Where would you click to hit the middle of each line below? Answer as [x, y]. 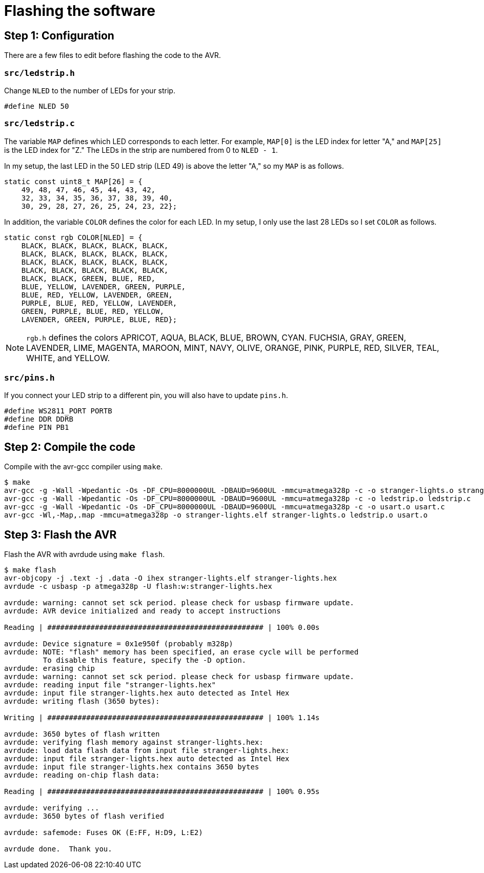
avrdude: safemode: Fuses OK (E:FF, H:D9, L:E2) [104, 833]
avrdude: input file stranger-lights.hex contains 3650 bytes [132, 767]
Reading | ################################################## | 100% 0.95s [162, 792]
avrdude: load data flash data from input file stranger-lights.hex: [147, 751]
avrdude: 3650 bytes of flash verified [84, 816]
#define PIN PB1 [37, 428]
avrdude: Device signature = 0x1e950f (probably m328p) [119, 644]
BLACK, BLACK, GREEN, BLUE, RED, [88, 278]
